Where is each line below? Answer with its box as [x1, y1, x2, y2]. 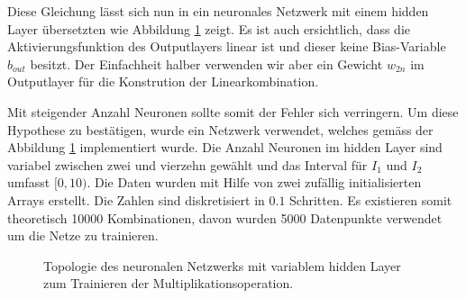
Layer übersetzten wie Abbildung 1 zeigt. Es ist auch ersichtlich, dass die [7, 19, 410, 38]
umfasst [7, 173, 50, 192]
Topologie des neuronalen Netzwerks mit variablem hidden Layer [43, 256, 401, 275]
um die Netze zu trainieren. [7, 226, 159, 245]
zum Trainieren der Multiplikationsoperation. [43, 274, 294, 293]
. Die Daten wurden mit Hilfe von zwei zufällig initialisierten [87, 173, 422, 192]
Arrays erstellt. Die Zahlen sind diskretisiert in [7, 190, 265, 209]
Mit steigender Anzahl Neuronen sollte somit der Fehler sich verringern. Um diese [7, 102, 459, 121]
